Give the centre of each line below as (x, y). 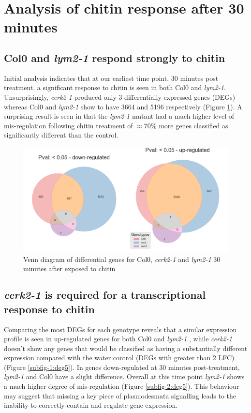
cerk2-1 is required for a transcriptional (105, 295)
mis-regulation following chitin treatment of (68, 125)
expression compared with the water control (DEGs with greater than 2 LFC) (119, 358)
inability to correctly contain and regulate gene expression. (91, 405)
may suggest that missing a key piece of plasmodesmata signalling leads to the (120, 395)
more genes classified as (193, 125)
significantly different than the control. (61, 135)
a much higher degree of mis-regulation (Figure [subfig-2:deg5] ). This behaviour (122, 386)
